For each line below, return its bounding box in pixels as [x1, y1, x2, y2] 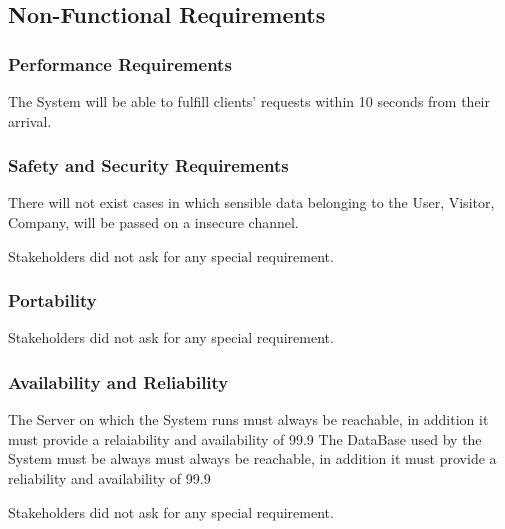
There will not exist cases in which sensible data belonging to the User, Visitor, [8, 192, 495, 213]
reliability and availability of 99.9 [8, 468, 211, 488]
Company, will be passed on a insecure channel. [8, 212, 299, 232]
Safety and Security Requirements [8, 153, 289, 178]
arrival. [8, 110, 52, 131]
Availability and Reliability [8, 369, 229, 394]
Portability [8, 288, 97, 313]
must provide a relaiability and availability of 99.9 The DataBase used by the [8, 428, 482, 449]
